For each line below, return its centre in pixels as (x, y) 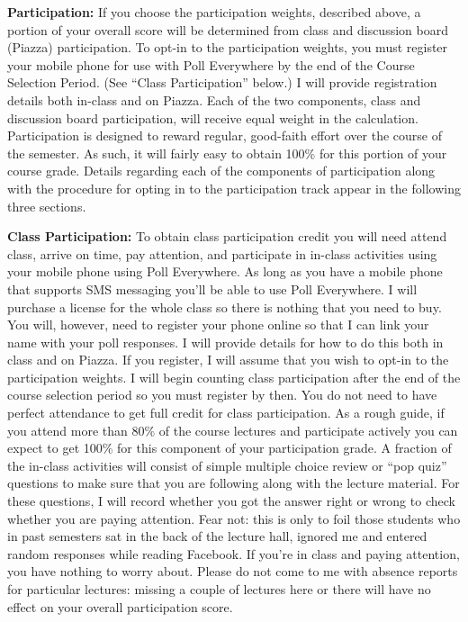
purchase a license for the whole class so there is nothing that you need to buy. (225, 306)
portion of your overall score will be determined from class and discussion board (228, 29)
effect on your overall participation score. (120, 606)
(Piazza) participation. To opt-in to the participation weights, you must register (228, 47)
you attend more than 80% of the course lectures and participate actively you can (233, 430)
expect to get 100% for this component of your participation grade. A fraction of (229, 448)
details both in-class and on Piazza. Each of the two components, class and (214, 99)
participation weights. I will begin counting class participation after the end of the (234, 377)
